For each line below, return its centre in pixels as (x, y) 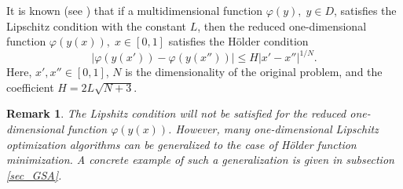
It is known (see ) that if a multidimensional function (135, 10)
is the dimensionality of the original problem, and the (254, 72)
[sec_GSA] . (34, 174)
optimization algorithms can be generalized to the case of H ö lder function (181, 144)
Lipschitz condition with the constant (97, 25)
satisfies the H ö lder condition (238, 41)
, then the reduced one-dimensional (282, 25)
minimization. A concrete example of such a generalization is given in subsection (200, 160)
